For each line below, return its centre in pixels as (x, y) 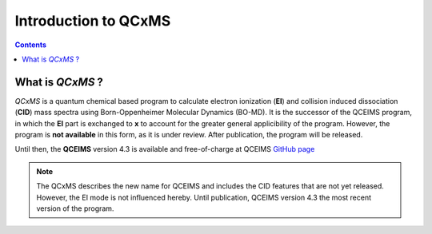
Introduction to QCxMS (93, 21)
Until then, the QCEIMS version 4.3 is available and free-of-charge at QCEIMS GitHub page (165, 149)
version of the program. (75, 208)
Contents (31, 45)
